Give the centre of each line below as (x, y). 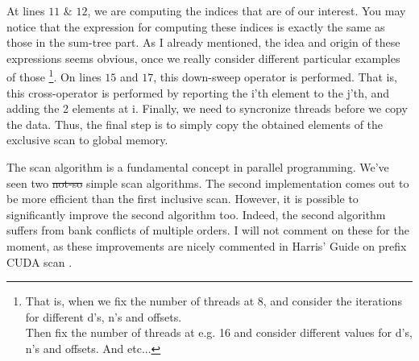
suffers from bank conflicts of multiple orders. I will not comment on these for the (208, 230)
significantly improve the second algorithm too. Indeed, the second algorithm (196, 214)
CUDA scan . (39, 261)
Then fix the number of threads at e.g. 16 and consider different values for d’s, (219, 332)
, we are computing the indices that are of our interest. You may (247, 10)
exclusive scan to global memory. (87, 140)
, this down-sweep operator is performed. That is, (275, 77)
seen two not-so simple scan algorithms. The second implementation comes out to (208, 183)
